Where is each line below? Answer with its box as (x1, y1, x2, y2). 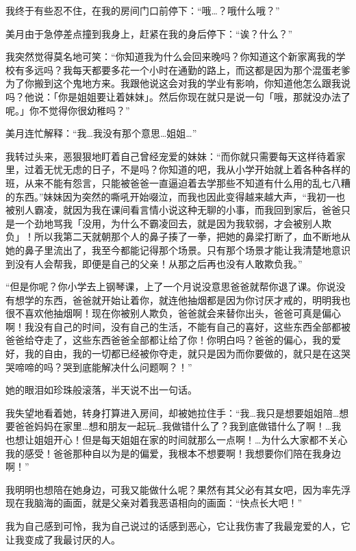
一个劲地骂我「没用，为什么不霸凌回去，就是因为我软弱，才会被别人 (14, 216, 322, 230)
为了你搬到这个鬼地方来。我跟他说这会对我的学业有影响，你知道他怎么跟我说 (5, 76, 351, 90)
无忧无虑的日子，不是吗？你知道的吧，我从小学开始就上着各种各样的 (43, 162, 351, 177)
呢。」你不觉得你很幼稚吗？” (5, 103, 130, 117)
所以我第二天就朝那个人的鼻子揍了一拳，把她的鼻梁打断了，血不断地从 (34, 229, 351, 244)
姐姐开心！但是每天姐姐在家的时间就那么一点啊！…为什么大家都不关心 (34, 433, 348, 447)
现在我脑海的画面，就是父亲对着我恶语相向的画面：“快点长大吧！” (5, 496, 303, 510)
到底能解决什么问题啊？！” (72, 359, 192, 374)
